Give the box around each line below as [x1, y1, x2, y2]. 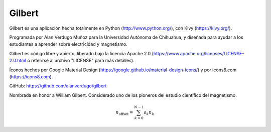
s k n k [144, 109, 155, 116]
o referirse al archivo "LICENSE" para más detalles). [27, 58, 134, 64]
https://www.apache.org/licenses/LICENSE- [153, 50, 244, 56]
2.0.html [9, 58, 27, 64]
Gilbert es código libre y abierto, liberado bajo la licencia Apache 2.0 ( [9, 50, 154, 56]
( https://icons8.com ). [9, 73, 53, 80]
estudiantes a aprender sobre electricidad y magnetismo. [9, 41, 128, 47]
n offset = [115, 109, 133, 116]
